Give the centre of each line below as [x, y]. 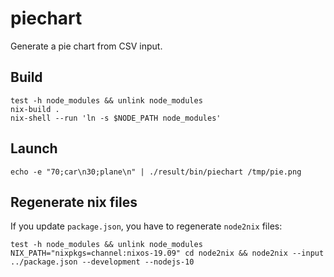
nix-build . [35, 109]
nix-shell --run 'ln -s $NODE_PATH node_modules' [116, 118]
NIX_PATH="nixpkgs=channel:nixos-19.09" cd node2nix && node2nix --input [167, 253]
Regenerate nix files [74, 202]
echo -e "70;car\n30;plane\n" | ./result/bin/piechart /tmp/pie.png [156, 172]
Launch [34, 148]
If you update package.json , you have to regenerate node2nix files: [146, 226]
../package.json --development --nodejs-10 [102, 262]
